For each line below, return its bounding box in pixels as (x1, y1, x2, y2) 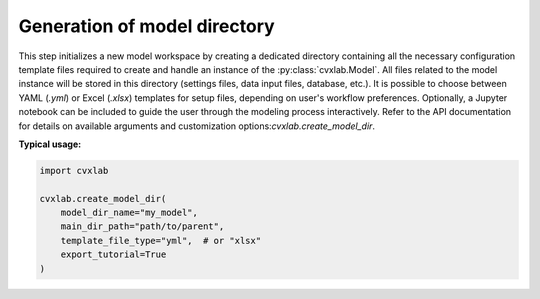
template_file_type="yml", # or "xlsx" (60, 235, 262, 246)
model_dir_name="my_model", (60, 207, 199, 219)
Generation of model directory (18, 15, 275, 37)
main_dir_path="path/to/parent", (60, 221, 225, 232)
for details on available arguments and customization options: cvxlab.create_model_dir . (18, 120, 375, 132)
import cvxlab (39, 165, 109, 176)
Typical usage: (18, 138, 82, 150)
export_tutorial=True (60, 249, 167, 260)
